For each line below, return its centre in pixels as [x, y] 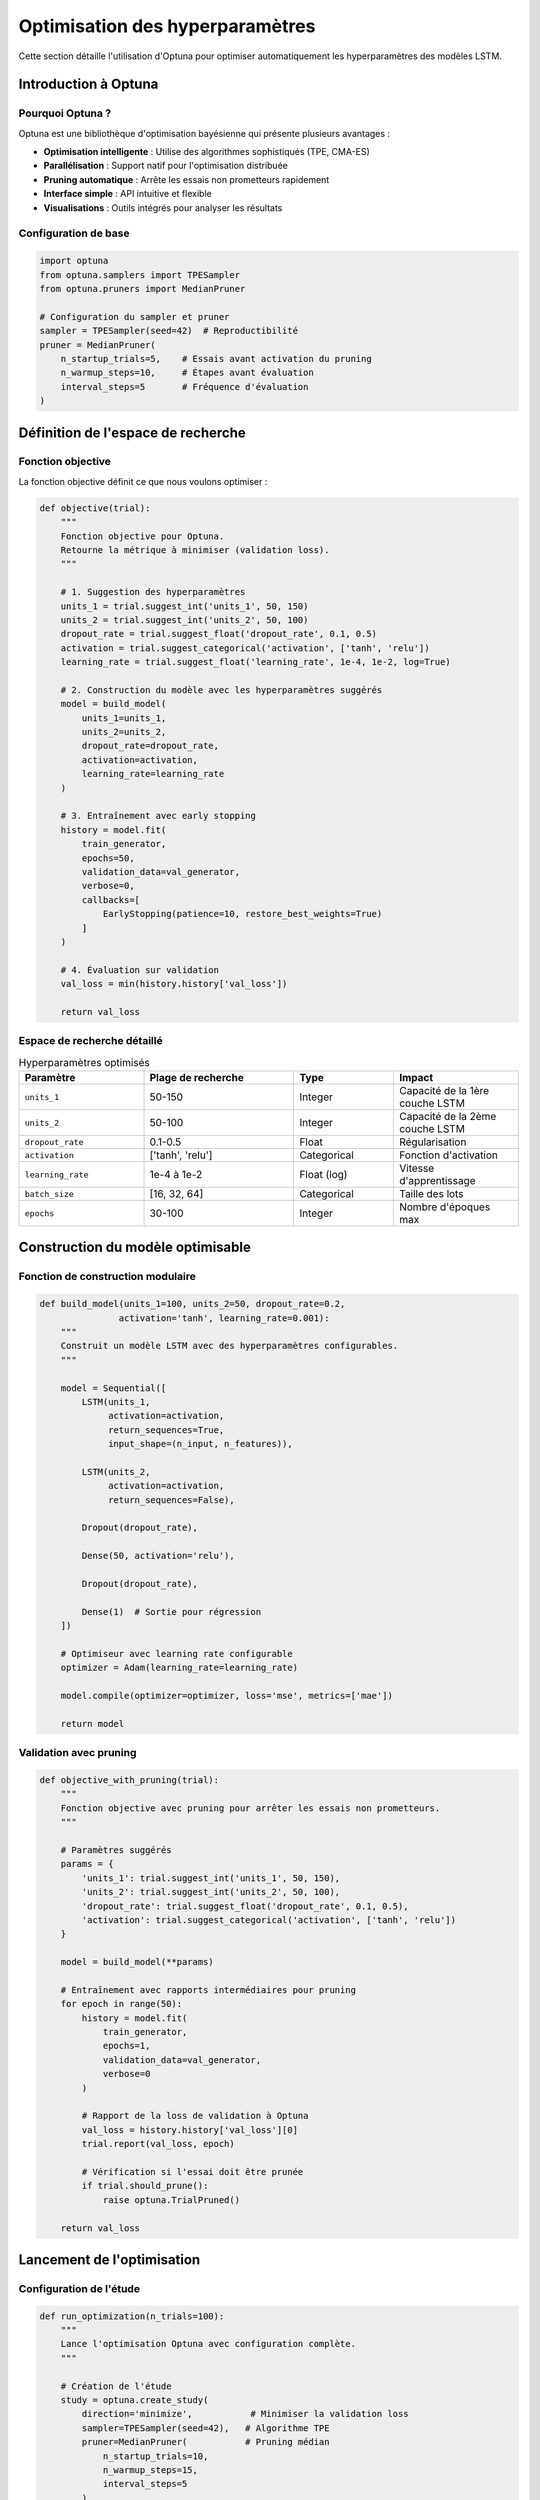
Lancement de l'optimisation [109, 2259]
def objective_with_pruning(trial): [129, 1780]
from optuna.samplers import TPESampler [139, 274]
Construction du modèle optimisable [135, 1247]
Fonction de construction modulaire [107, 1277]
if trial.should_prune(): [145, 2186]
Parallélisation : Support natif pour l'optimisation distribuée [166, 166]
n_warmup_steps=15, [150, 2470]
